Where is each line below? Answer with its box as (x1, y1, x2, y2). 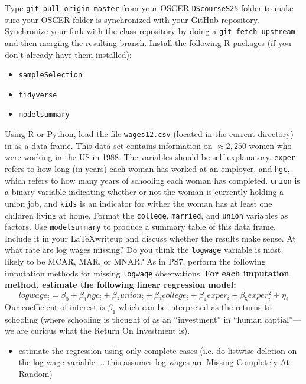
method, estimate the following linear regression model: (5, 278, 236, 291)
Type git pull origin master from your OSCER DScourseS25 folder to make (5, 2, 294, 14)
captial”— (264, 313, 301, 325)
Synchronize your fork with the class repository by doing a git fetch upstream (5, 25, 295, 37)
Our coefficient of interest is (5, 300, 105, 313)
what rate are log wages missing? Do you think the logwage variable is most (5, 243, 281, 256)
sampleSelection (18, 71, 83, 80)
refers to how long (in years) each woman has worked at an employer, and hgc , (5, 162, 290, 174)
